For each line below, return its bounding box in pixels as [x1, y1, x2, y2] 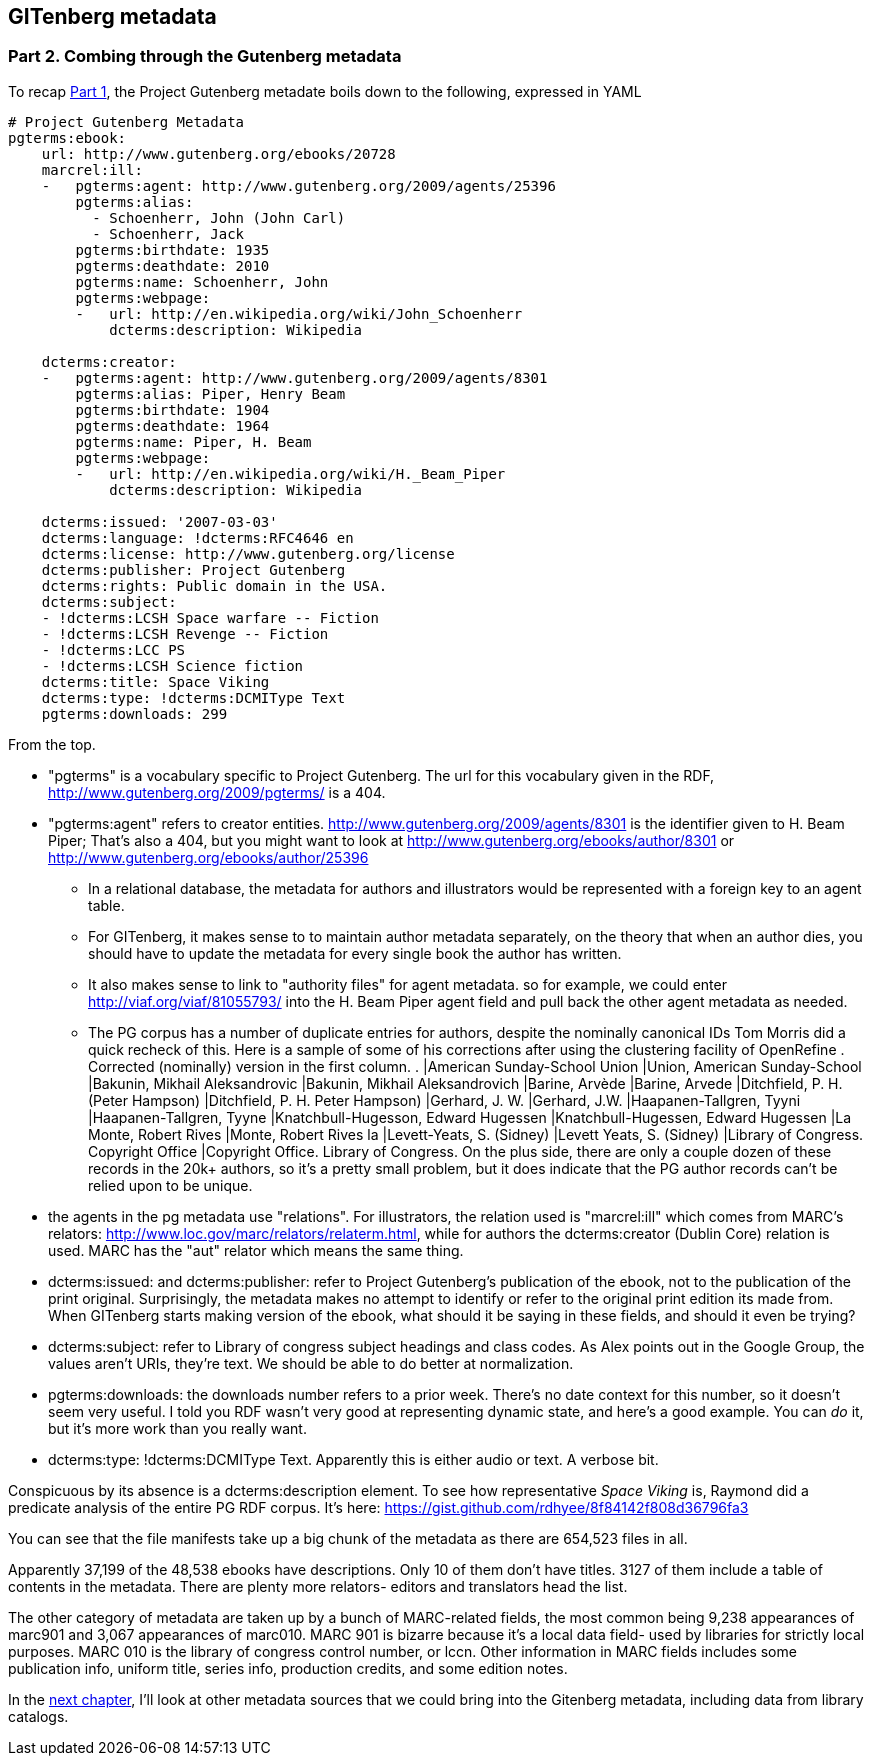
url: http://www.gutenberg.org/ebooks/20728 [41, 145, 396, 162]
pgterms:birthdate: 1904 [75, 401, 270, 418]
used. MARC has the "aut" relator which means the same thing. [48, 1241, 464, 1259]
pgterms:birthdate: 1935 [75, 241, 270, 258]
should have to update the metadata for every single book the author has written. [88, 944, 622, 962]
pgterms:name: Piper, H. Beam [75, 433, 312, 450]
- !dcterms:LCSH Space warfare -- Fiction [41, 609, 379, 626]
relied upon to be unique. [88, 1176, 253, 1194]
